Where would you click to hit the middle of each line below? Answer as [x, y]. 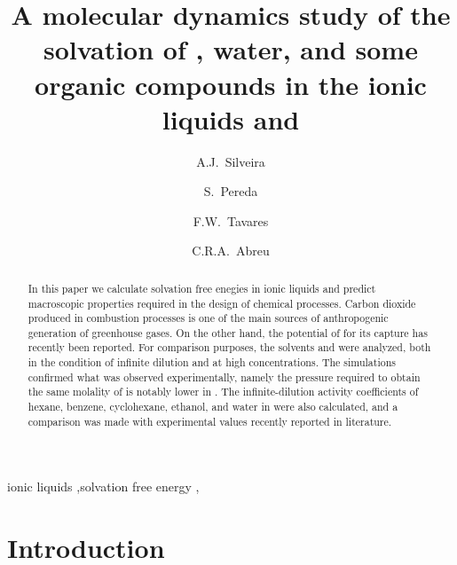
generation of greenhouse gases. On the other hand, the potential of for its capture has [228, 332]
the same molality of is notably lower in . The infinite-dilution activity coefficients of [223, 392]
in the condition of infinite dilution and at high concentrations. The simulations [212, 362]
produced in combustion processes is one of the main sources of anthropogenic [208, 318]
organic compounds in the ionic [231, 84]
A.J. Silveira [231, 161]
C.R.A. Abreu [231, 251]
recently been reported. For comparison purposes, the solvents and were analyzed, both [229, 347]
